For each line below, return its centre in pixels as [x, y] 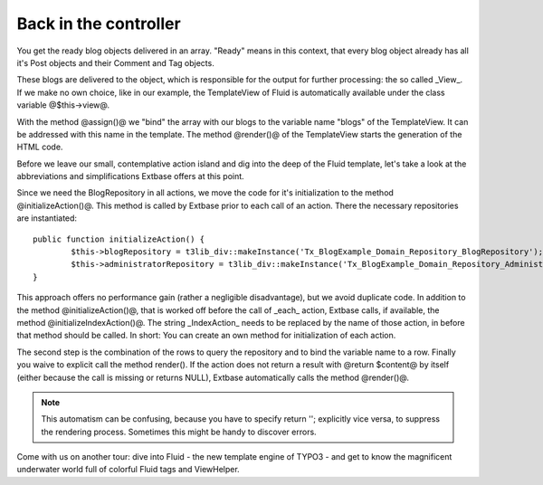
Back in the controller [99, 24]
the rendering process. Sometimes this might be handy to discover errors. [179, 432]
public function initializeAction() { [119, 239]
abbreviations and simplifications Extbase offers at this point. [130, 176]
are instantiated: [47, 218]
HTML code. [40, 147]
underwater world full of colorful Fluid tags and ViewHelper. [128, 470]
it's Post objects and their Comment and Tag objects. [115, 62]
